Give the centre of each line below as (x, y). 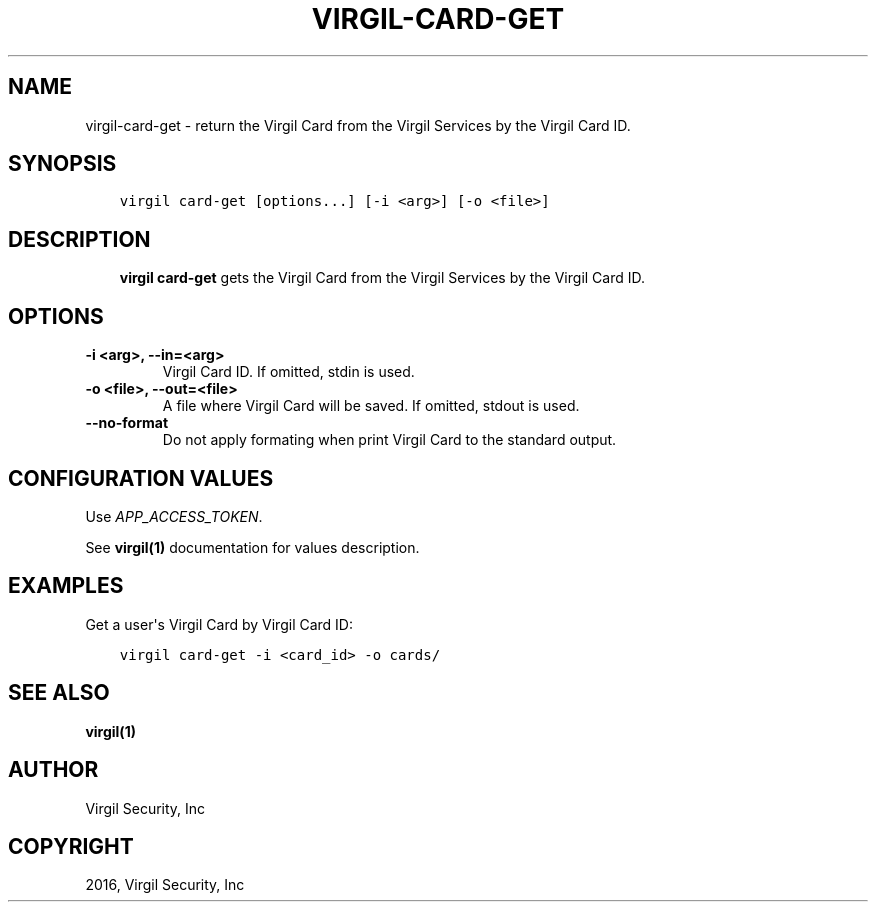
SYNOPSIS (62, 164)
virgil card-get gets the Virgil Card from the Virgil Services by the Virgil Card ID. (382, 278)
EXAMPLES (66, 586)
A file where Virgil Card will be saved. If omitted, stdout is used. (371, 406)
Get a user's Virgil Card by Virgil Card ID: (219, 624)
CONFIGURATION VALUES (141, 478)
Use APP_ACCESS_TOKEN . (174, 516)
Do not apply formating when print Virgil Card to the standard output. (389, 440)
